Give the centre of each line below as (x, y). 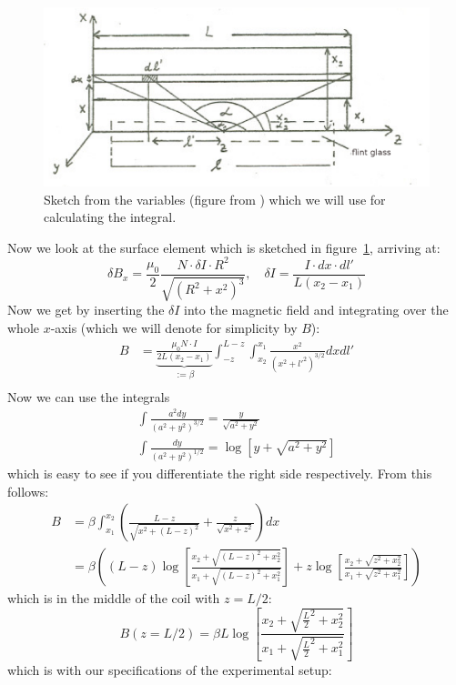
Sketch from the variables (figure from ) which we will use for (215, 199)
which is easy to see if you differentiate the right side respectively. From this (220, 473)
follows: (28, 491)
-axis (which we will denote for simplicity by (174, 328)
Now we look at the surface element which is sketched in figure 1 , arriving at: (224, 247)
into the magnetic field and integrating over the (316, 310)
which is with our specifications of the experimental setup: (170, 669)
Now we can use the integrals (89, 396)
